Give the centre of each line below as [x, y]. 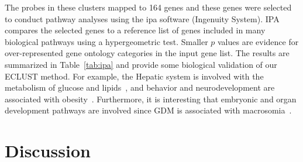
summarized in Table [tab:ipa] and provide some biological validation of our [141, 64]
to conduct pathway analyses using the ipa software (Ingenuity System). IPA [142, 18]
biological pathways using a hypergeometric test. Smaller [106, 41]
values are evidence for [258, 41]
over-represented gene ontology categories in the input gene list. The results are [147, 53]
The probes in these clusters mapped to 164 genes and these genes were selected [148, 7]
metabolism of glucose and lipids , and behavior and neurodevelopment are [140, 87]
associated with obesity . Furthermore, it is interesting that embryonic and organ [151, 99]
